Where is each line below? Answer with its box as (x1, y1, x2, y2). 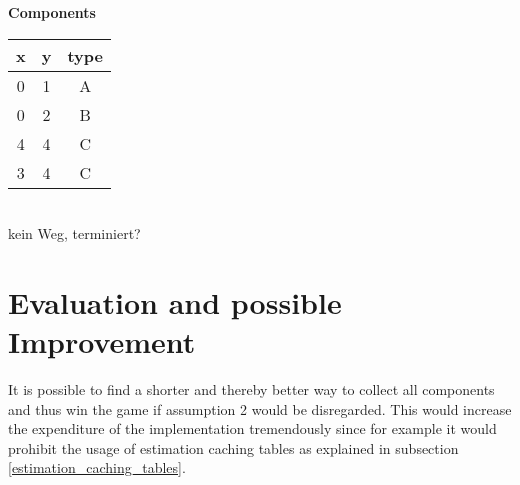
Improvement (8, 321, 196, 362)
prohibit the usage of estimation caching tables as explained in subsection (8, 437, 459, 458)
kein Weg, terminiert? (8, 223, 141, 244)
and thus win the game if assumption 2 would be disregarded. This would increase (8, 398, 512, 419)
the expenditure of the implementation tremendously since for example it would (8, 418, 497, 439)
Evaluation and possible (8, 281, 342, 322)
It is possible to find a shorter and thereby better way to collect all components (8, 379, 495, 400)
